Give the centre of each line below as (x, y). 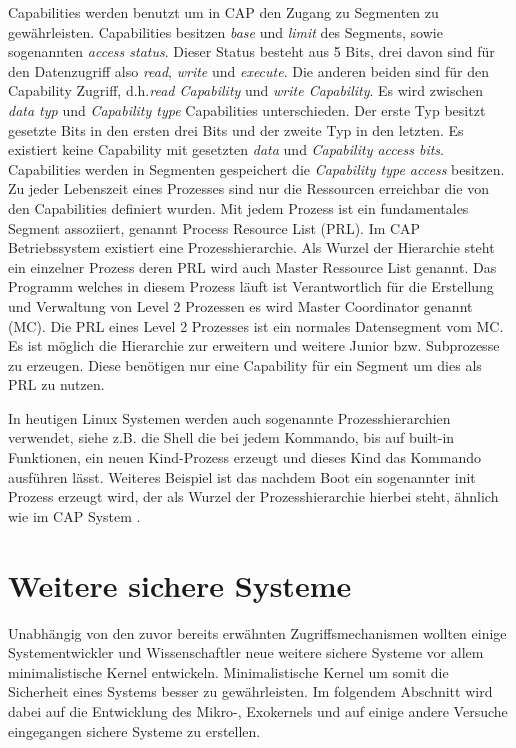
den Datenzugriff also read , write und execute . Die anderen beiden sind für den (248, 70)
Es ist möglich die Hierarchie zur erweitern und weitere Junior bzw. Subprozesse (254, 345)
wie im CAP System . (74, 515)
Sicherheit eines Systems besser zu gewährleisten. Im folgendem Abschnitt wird (250, 691)
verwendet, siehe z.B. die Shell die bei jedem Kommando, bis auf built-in (231, 437)
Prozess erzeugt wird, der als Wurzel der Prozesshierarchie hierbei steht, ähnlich (253, 496)
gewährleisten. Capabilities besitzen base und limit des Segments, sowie (225, 31)
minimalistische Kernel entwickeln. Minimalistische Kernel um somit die (228, 671)
